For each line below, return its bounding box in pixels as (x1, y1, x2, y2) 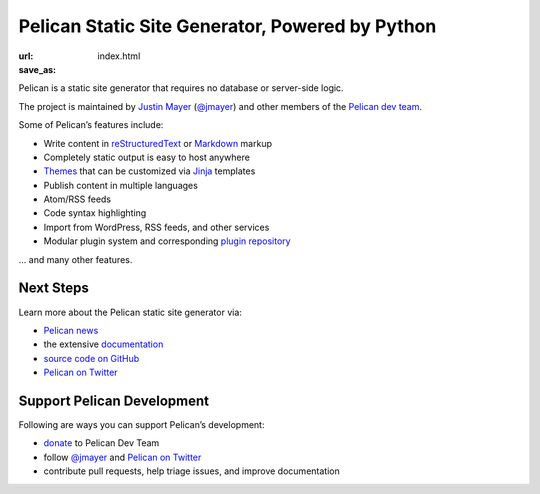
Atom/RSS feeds (43, 193, 112, 205)
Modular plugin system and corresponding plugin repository (43, 235, 291, 247)
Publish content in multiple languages (43, 179, 199, 191)
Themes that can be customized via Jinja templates (43, 165, 256, 177)
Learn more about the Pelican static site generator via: (18, 306, 242, 318)
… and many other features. (18, 253, 133, 265)
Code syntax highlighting (43, 207, 147, 219)
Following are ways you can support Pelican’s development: (18, 419, 265, 430)
